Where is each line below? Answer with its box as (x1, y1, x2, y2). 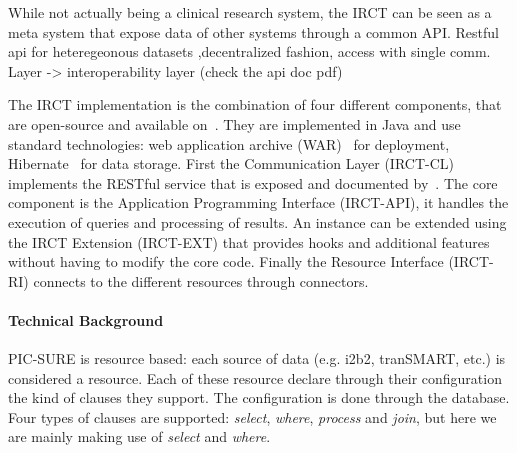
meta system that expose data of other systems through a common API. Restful (8, 21, 499, 42)
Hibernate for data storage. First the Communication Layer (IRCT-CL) (8, 153, 454, 174)
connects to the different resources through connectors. (33, 270, 369, 291)
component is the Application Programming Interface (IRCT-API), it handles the (8, 192, 509, 213)
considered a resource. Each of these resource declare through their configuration (8, 367, 502, 388)
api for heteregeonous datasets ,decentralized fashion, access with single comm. (8, 41, 491, 62)
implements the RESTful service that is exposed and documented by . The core (8, 172, 498, 193)
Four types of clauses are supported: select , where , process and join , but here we (8, 406, 497, 427)
